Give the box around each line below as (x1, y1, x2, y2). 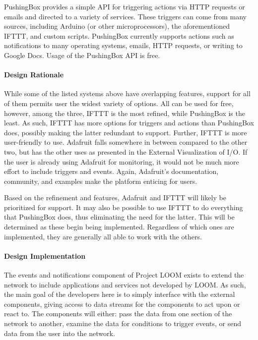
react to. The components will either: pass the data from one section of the (4, 308, 232, 319)
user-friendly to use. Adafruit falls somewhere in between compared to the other (4, 137, 248, 147)
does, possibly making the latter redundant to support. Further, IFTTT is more (4, 127, 247, 137)
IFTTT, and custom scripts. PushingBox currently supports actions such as (4, 30, 234, 41)
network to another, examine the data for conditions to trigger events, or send (4, 318, 242, 329)
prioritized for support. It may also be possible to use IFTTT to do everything (4, 202, 243, 212)
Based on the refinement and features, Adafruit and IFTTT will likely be (4, 192, 226, 203)
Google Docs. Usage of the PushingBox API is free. (4, 50, 160, 60)
